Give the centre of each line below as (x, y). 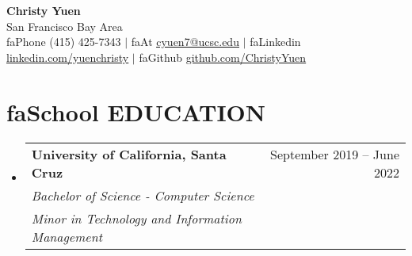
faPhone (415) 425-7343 (64, 42)
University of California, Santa (129, 154)
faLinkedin (275, 42)
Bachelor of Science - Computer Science (143, 195)
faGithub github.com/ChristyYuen (223, 57)
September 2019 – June (335, 154)
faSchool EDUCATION (136, 111)
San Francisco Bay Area (65, 26)
